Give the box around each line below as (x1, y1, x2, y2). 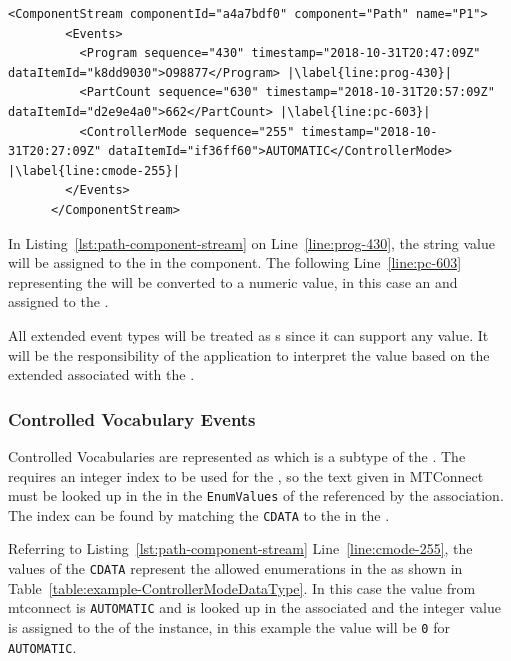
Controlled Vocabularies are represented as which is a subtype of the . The (8, 445, 466, 466)
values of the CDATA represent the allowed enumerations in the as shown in (8, 558, 463, 578)
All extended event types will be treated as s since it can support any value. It (8, 324, 489, 345)
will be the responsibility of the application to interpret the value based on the (8, 344, 490, 365)
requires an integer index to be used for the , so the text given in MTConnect (8, 465, 484, 486)
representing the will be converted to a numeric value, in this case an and (8, 271, 458, 292)
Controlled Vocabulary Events (8, 406, 256, 431)
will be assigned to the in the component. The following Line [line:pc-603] (8, 252, 462, 273)
